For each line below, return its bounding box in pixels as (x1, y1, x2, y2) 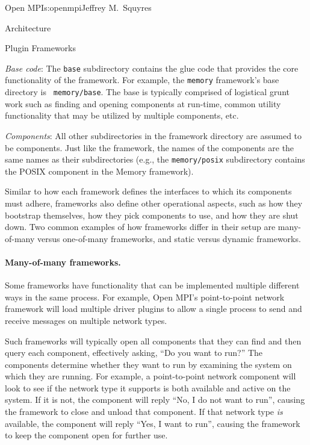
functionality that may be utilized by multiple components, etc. (5, 109, 239, 122)
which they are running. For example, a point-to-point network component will (5, 370, 296, 382)
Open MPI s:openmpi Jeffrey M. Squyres (5, 1, 152, 13)
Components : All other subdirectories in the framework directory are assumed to (5, 129, 302, 142)
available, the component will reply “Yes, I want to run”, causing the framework (5, 417, 300, 429)
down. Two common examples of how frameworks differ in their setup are (5, 220, 276, 233)
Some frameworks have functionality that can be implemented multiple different (5, 279, 300, 291)
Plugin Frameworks (5, 42, 76, 54)
